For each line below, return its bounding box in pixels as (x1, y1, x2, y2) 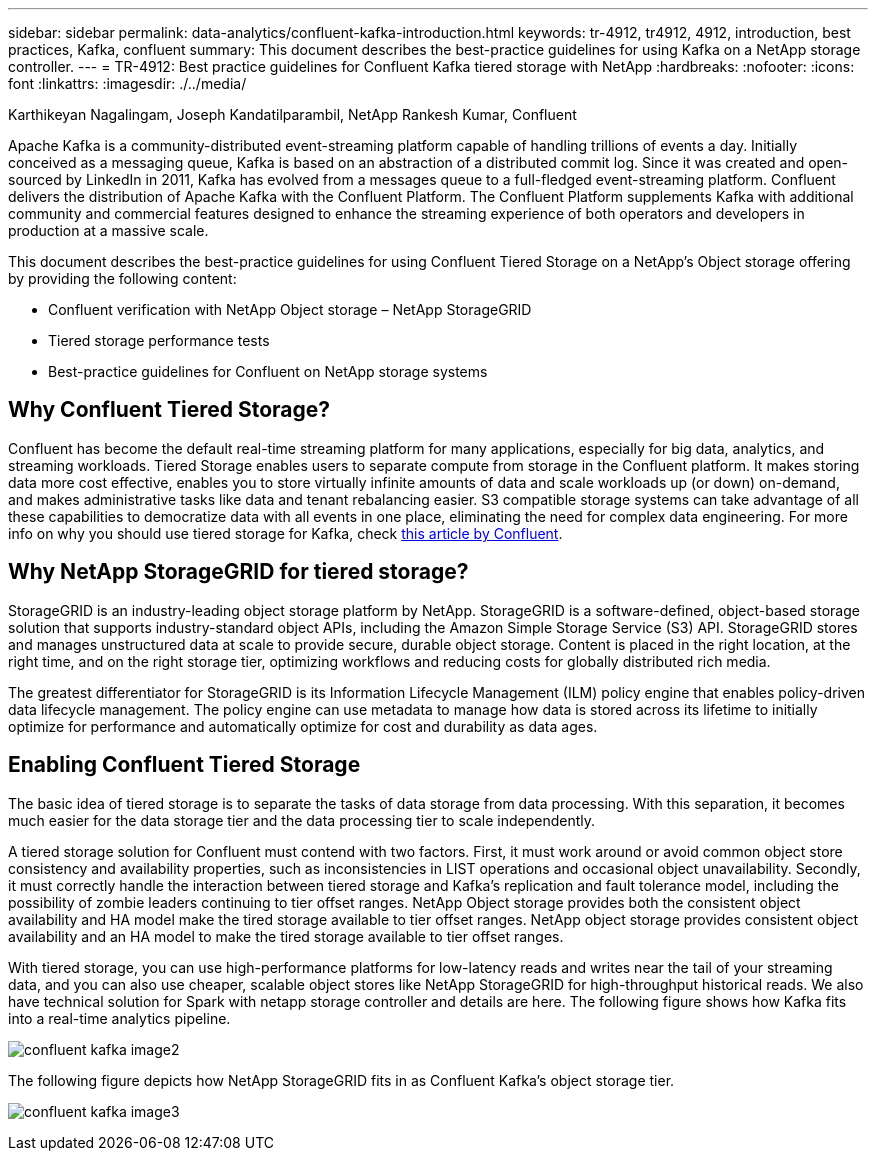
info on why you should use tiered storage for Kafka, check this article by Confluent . (8, 524, 563, 542)
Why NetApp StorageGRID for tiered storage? (8, 559, 469, 585)
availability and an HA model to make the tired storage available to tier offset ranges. (8, 927, 564, 945)
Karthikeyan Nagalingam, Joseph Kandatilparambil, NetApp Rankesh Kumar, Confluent (8, 106, 577, 123)
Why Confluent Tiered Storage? (8, 397, 331, 423)
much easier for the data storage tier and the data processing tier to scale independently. (8, 811, 596, 829)
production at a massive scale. (8, 222, 209, 239)
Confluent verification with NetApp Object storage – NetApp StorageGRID (48, 301, 532, 318)
